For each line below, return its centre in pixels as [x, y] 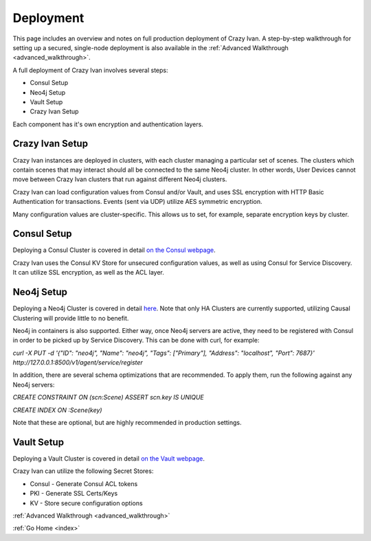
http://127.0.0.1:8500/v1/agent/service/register [78, 362]
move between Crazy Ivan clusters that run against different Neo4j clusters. [120, 179]
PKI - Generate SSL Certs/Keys [74, 494]
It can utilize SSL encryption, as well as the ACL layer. [89, 273]
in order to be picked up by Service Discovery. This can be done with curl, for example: [136, 341]
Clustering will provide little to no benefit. [71, 318]
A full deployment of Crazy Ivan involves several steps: [90, 70]
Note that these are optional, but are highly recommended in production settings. [127, 423]
